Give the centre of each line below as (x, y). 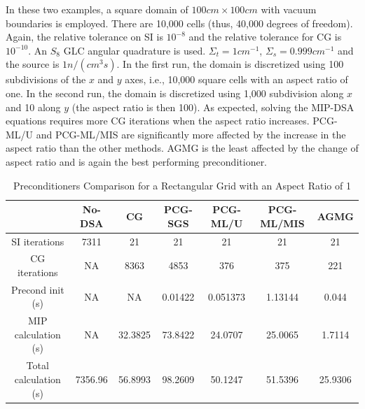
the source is (33, 64)
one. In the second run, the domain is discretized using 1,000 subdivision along (175, 93)
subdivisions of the (46, 79)
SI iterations (38, 241)
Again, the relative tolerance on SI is (84, 37)
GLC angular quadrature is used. (135, 50)
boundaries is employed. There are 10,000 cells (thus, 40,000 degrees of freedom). (179, 23)
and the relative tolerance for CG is (265, 37)
